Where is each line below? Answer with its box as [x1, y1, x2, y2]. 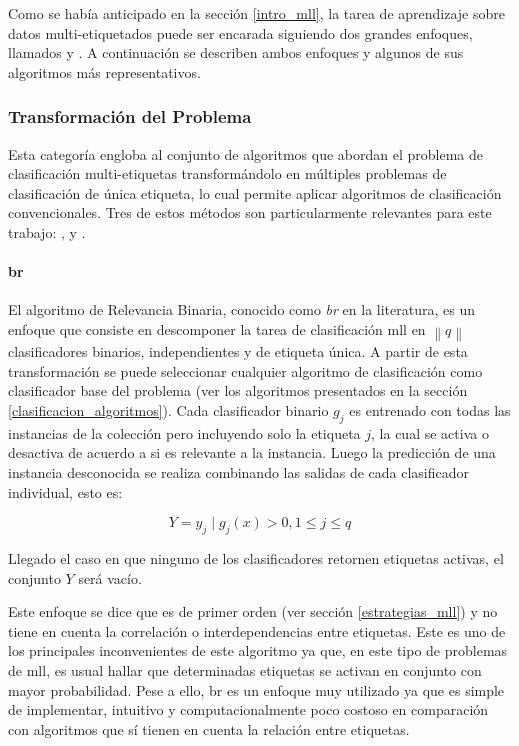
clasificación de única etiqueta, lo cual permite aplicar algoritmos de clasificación [8, 182, 502, 203]
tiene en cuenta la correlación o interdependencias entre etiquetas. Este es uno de [8, 620, 506, 641]
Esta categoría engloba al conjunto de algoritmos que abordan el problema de [8, 143, 483, 164]
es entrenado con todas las [349, 400, 511, 421]
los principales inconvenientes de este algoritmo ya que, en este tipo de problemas [8, 640, 508, 661]
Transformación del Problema [8, 104, 252, 129]
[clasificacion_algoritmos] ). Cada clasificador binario [8, 400, 329, 421]
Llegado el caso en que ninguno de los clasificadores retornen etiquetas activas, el [8, 548, 504, 569]
